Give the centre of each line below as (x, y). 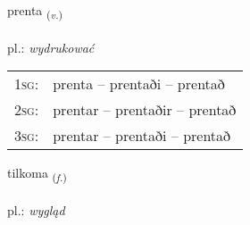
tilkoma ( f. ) (37, 174)
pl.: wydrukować (51, 47)
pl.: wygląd (36, 210)
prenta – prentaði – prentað (139, 84)
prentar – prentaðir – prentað (145, 110)
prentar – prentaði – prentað (142, 136)
